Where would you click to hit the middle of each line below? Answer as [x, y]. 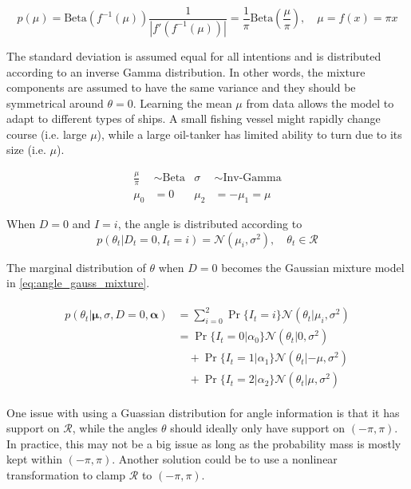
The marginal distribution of [76, 267]
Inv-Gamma [252, 178]
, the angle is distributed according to [210, 224]
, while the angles [115, 428]
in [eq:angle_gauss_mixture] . [78, 283]
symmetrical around [55, 103]
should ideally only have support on [258, 428]
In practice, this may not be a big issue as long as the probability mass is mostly [204, 443]
